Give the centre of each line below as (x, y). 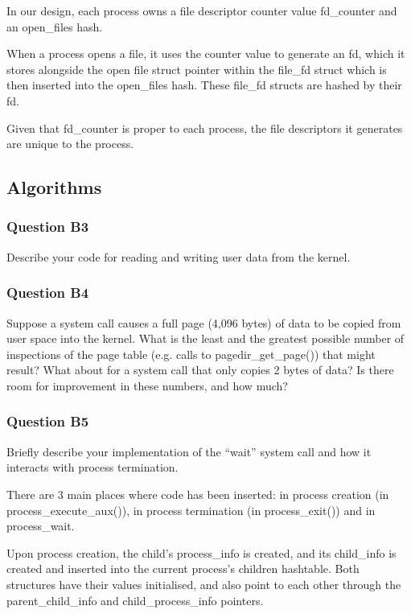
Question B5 (48, 421)
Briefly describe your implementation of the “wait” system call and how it (189, 451)
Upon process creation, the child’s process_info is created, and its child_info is (201, 552)
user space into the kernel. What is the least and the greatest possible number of (205, 338)
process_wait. (41, 526)
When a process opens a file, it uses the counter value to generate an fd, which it (206, 54)
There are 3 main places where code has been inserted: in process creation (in (198, 494)
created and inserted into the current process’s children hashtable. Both (183, 569)
